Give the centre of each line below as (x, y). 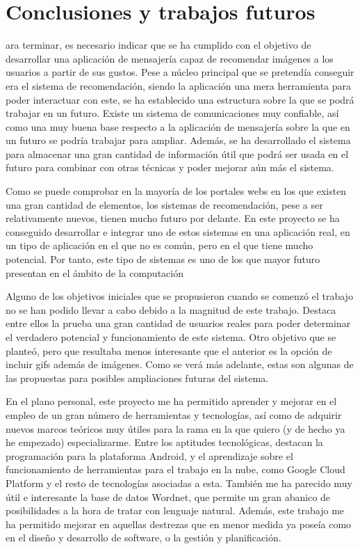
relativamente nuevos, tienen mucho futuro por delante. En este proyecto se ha (173, 218)
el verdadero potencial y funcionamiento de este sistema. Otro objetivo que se (171, 337)
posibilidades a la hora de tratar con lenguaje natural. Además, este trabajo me (175, 510)
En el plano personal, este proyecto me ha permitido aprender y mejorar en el (171, 401)
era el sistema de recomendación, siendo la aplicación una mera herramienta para (179, 85)
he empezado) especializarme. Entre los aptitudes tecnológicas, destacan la (164, 442)
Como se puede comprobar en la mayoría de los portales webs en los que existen (176, 191)
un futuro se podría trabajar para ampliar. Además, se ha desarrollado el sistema (178, 140)
